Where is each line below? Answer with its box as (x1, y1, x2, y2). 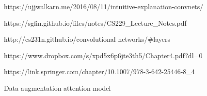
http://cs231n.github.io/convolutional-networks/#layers (4, 34, 170, 44)
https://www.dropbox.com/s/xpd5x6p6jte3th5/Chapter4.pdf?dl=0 (4, 50, 203, 60)
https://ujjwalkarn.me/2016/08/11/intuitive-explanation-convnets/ (4, 1, 204, 11)
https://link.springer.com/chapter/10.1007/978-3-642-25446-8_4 (4, 66, 195, 77)
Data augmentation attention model (4, 82, 111, 93)
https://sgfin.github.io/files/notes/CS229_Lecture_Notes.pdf (4, 17, 187, 28)
